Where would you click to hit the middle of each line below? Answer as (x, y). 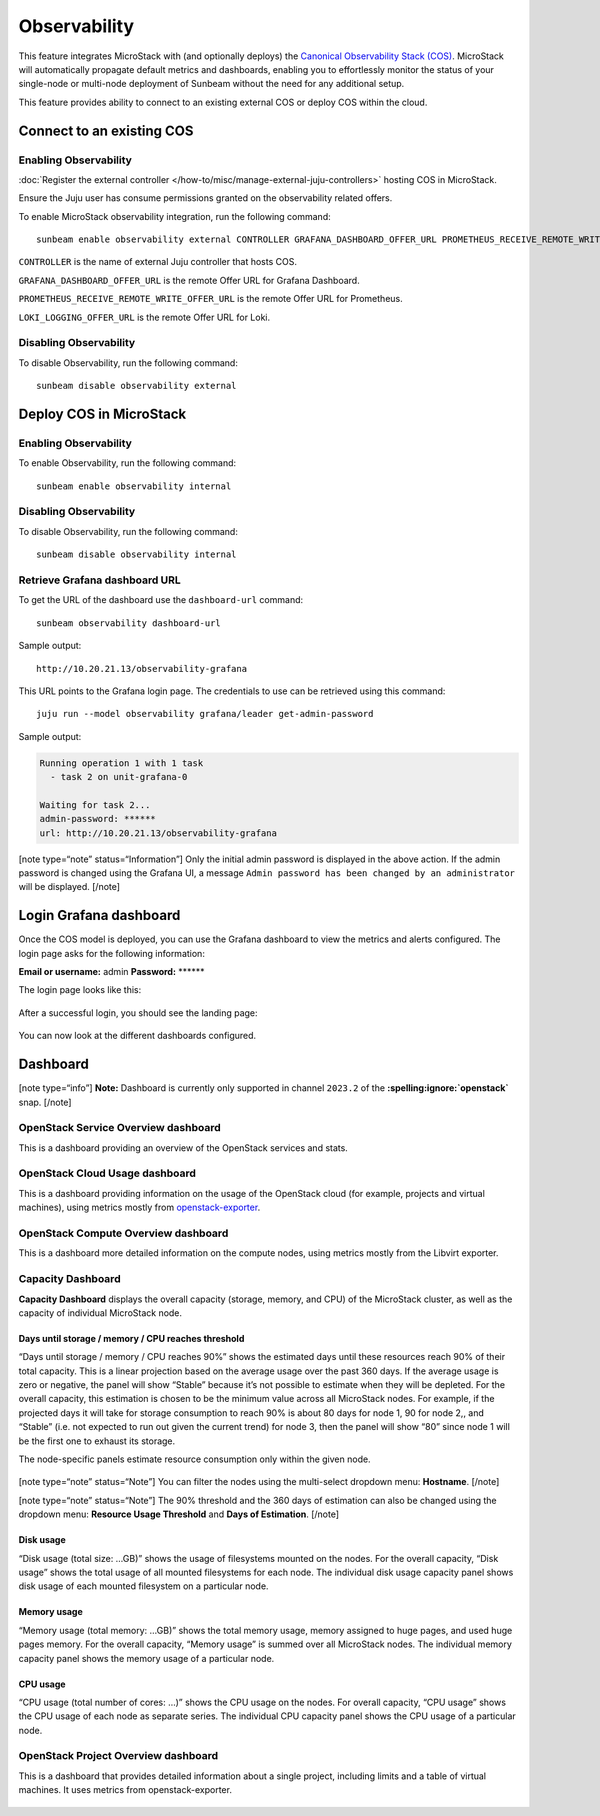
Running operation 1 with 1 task (121, 763)
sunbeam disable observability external (136, 386)
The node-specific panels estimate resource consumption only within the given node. (194, 1459)
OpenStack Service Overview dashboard (120, 1128)
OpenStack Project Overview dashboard (118, 1756)
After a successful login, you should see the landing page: (138, 1012)
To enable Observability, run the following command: (127, 463)
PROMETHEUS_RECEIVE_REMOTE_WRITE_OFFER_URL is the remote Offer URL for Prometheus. (211, 299)
